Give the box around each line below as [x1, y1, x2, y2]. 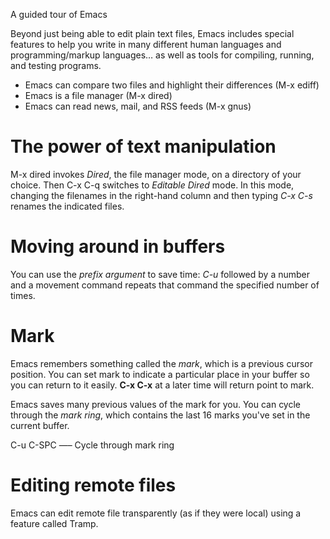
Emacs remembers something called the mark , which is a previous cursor [10, 357, 313, 369]
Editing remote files [10, 474, 177, 496]
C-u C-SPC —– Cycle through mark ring [10, 439, 175, 451]
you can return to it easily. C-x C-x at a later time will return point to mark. [10, 379, 315, 391]
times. [10, 289, 36, 301]
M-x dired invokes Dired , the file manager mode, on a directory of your [10, 168, 302, 180]
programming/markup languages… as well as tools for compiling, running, [10, 49, 315, 61]
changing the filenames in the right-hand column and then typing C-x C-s [10, 189, 313, 201]
